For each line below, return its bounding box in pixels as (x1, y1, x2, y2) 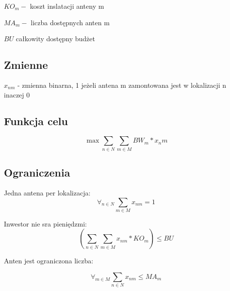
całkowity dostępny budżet (16, 33, 95, 44)
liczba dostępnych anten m (31, 17, 110, 27)
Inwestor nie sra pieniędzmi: (4, 218, 87, 228)
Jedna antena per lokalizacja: (4, 187, 91, 197)
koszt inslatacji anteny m (30, 1, 104, 11)
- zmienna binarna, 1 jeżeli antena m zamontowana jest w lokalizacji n (17, 80, 227, 90)
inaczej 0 (4, 89, 30, 99)
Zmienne (4, 57, 48, 72)
